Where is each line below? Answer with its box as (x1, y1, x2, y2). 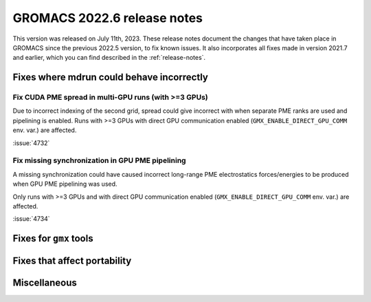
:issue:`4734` (12, 215, 51, 223)
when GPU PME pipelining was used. (12, 180, 117, 188)
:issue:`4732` (12, 138, 50, 147)
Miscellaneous (12, 277, 77, 289)
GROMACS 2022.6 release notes (12, 10, 203, 25)
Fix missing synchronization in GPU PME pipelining (12, 155, 186, 165)
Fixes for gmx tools (12, 233, 93, 244)
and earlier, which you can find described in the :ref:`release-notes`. (12, 54, 206, 62)
